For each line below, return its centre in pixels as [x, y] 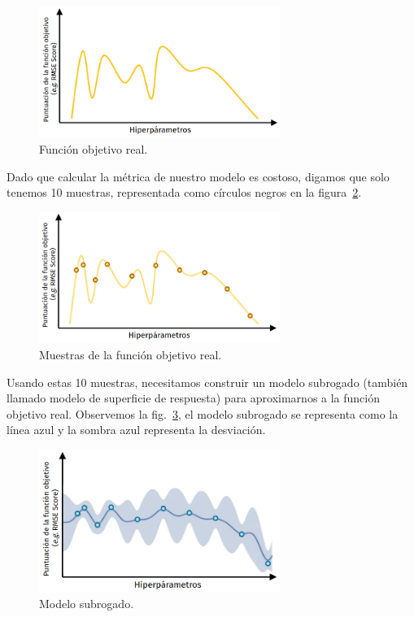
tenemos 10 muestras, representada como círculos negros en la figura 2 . [184, 192]
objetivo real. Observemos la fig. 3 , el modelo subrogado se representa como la [203, 413]
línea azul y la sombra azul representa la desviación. [136, 430]
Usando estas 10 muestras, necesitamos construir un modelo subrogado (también [207, 382]
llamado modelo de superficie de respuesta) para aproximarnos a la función [194, 398]
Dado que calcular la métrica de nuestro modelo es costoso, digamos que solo [198, 176]
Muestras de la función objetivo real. [131, 354]
